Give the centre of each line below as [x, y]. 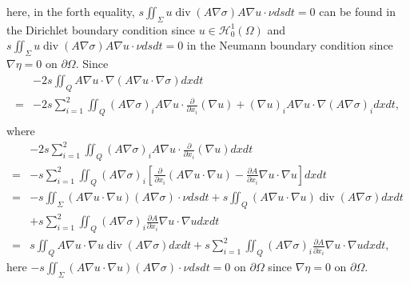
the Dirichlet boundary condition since [101, 29]
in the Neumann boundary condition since [290, 45]
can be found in [357, 11]
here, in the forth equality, [71, 11]
